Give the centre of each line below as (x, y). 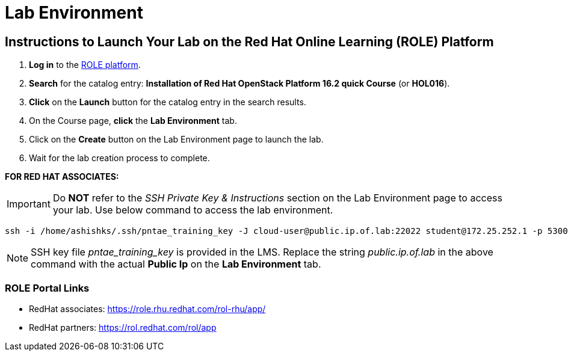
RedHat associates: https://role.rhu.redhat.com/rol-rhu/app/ (147, 308)
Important (29, 204)
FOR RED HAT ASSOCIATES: (62, 177)
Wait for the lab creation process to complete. (119, 158)
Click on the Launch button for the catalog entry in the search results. (168, 102)
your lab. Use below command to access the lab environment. (193, 210)
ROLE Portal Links (47, 288)
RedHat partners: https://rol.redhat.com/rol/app (123, 327)
